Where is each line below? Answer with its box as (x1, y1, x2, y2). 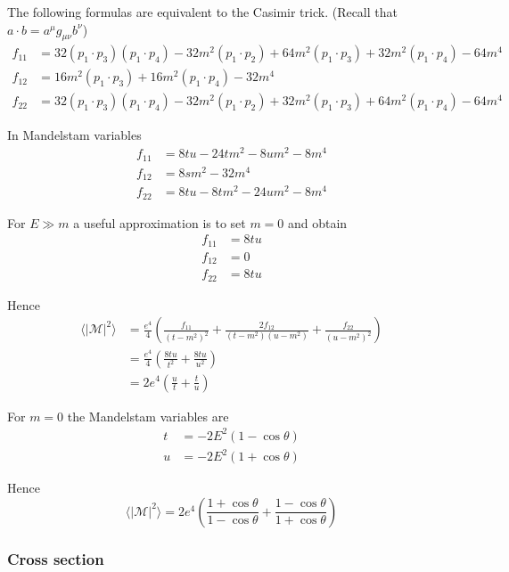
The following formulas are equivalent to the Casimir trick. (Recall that (7, 3, 398, 20)
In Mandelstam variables (7, 126, 142, 144)
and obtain (288, 213, 348, 232)
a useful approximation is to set (73, 213, 246, 232)
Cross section (7, 547, 104, 569)
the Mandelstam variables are (67, 406, 229, 425)
